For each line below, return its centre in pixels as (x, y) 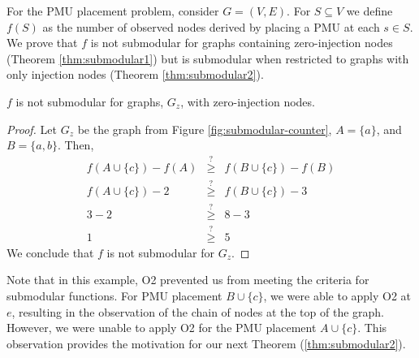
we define (369, 11)
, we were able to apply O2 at (337, 295)
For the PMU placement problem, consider (113, 11)
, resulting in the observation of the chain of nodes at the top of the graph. (198, 311)
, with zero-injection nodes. (248, 101)
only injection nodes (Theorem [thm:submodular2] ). (135, 74)
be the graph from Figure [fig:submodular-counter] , (205, 129)
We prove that (42, 43)
